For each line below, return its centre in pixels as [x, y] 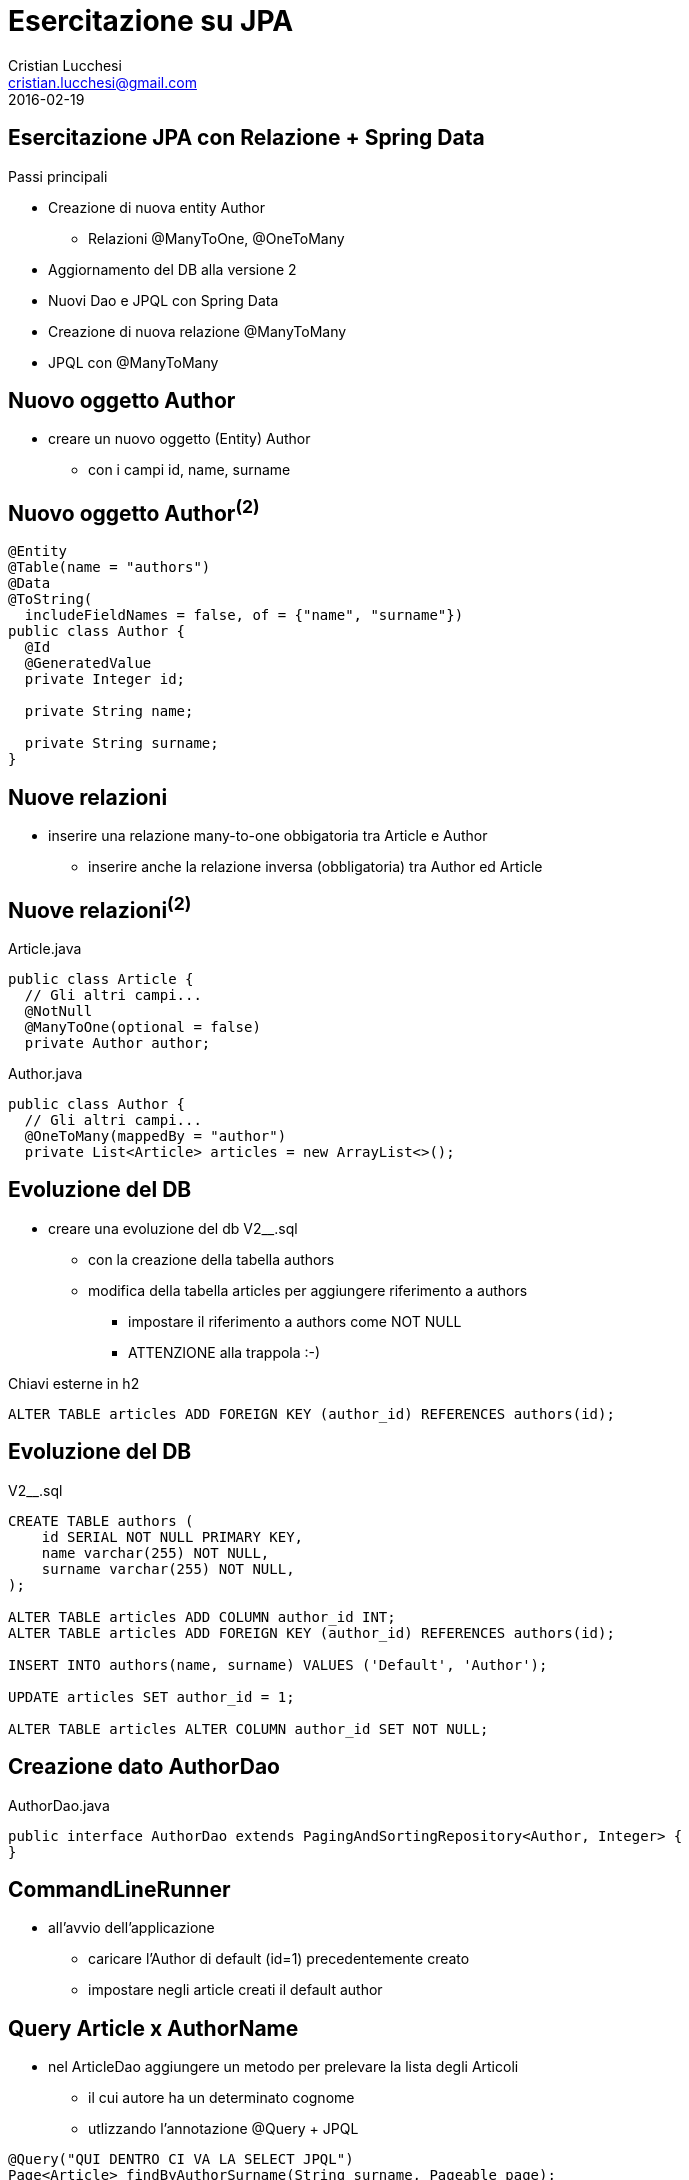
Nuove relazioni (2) [100, 907]
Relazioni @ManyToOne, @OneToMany [216, 238]
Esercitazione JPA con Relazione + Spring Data [246, 138]
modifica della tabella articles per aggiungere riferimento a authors [308, 1290]
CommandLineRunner [119, 1889]
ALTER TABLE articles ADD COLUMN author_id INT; [202, 1616]
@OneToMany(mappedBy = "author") [155, 1135]
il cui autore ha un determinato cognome [221, 2098]
